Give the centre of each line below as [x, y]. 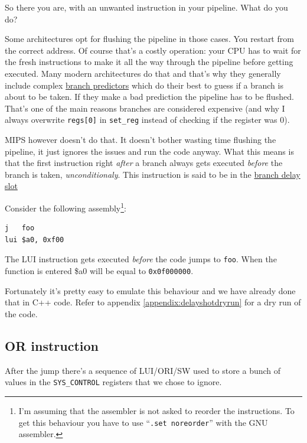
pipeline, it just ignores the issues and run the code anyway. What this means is [149, 151]
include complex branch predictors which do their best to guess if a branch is [144, 85]
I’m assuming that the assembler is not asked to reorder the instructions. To [156, 410]
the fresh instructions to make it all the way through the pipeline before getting [149, 62]
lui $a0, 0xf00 [35, 240]
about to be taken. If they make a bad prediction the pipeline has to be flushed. [149, 97]
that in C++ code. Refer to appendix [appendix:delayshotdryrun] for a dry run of [153, 302]
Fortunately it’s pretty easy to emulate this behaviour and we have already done [150, 290]
